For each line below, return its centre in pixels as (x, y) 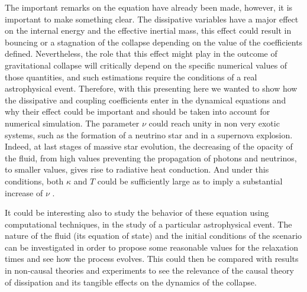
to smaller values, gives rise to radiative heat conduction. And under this (137, 169)
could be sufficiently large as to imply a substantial (190, 181)
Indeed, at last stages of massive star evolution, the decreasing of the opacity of (149, 146)
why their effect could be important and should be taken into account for (138, 111)
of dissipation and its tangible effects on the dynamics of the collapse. (131, 282)
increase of (24, 192)
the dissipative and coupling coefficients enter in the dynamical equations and (146, 100)
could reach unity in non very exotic (214, 123)
